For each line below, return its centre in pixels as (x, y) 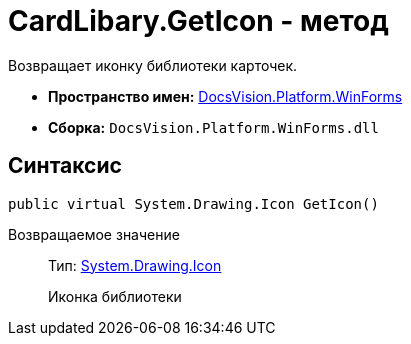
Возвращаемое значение (94, 234)
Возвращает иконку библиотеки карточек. (153, 65)
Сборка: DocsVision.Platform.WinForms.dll (213, 127)
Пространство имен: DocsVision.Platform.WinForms (225, 96)
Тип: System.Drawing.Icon (135, 265)
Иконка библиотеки (115, 296)
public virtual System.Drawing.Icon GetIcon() (193, 203)
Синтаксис (65, 166)
